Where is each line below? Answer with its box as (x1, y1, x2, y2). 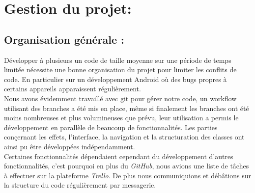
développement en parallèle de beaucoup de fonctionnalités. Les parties (4, 122, 218, 132)
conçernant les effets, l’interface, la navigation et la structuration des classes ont (4, 132, 245, 142)
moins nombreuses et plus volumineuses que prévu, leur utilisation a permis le (4, 112, 239, 123)
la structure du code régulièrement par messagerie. (4, 180, 156, 190)
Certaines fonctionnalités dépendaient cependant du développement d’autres (4, 151, 233, 161)
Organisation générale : (4, 31, 124, 47)
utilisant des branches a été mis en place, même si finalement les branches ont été (4, 103, 249, 113)
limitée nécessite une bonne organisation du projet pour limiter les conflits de (4, 64, 237, 75)
